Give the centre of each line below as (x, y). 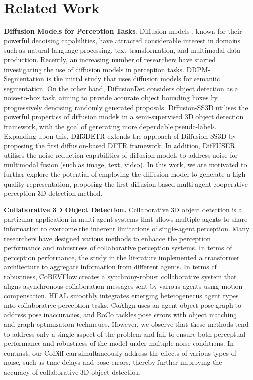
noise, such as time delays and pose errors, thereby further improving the (113, 362)
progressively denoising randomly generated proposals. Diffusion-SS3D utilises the (126, 107)
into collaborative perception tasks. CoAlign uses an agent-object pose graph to (123, 305)
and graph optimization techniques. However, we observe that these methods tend (126, 324)
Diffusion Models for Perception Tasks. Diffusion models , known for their (123, 31)
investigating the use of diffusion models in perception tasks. (94, 69)
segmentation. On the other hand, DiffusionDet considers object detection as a (121, 88)
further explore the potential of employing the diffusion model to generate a (117, 174)
